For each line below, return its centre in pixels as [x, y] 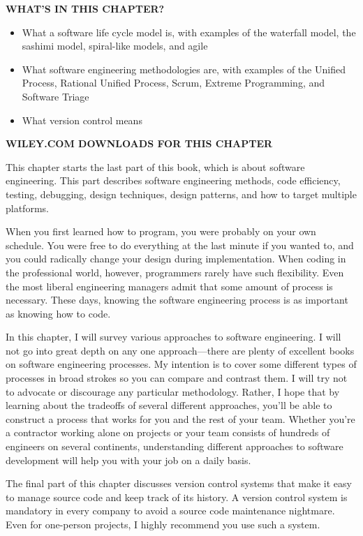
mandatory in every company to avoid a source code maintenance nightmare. [170, 511]
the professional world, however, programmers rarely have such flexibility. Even [175, 272]
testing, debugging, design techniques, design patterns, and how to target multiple [181, 194]
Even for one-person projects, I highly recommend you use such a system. [163, 524]
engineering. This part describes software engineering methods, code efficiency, [173, 180]
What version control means [82, 120]
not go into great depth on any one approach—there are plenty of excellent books [180, 350]
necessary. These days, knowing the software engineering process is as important [177, 300]
